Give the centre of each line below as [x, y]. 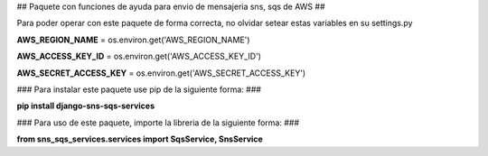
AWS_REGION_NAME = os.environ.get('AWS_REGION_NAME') [133, 40]
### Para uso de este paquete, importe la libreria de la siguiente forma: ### [158, 123]
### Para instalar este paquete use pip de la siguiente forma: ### [139, 89]
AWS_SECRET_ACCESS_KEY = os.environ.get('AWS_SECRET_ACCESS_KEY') [161, 73]
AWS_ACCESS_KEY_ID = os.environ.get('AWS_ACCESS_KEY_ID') [139, 56]
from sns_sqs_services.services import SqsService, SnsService [140, 139]
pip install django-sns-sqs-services [86, 106]
